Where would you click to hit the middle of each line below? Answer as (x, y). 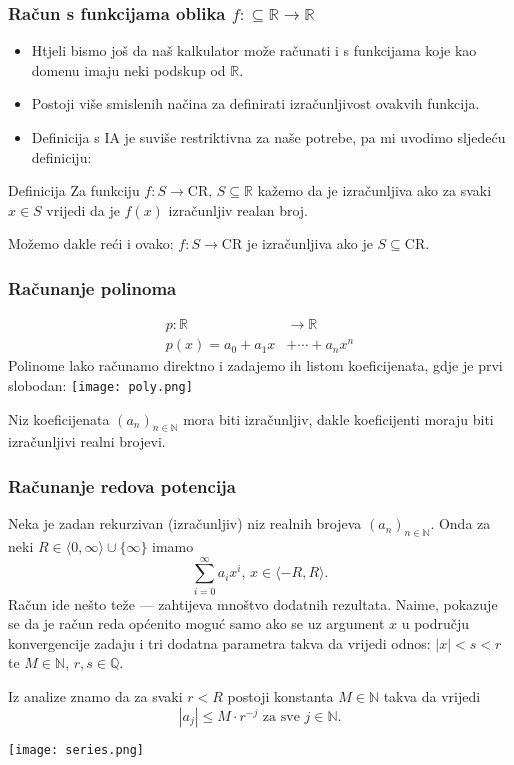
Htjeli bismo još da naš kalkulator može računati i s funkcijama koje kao (254, 50)
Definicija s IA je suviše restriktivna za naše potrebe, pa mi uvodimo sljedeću (268, 137)
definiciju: (61, 156)
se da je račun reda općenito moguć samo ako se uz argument (196, 623)
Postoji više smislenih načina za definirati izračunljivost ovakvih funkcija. (255, 103)
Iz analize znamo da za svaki (95, 696)
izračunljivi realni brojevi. (87, 441)
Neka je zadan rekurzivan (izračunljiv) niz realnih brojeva (185, 523)
